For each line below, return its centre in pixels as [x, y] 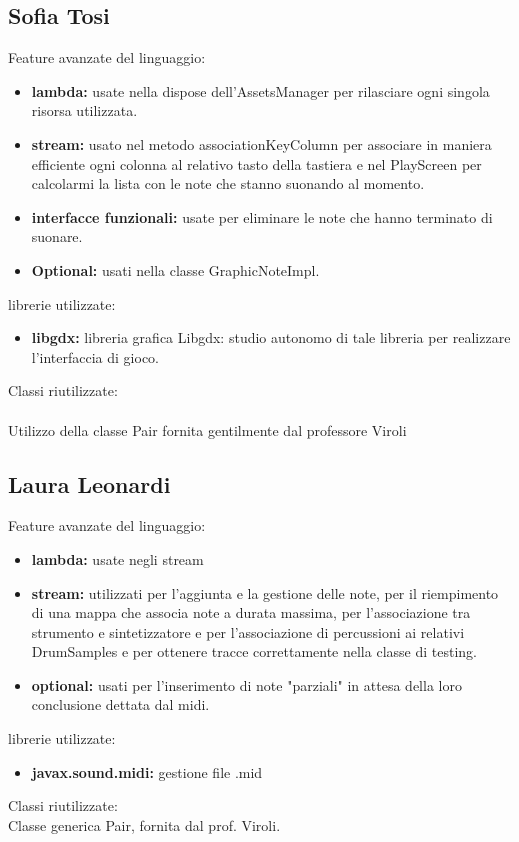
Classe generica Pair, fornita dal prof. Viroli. [144, 824]
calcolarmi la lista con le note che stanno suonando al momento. [228, 183]
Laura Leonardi [89, 483]
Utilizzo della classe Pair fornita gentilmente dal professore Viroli [207, 429]
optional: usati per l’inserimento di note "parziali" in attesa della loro [246, 684]
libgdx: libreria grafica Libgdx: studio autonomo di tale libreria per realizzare [271, 337]
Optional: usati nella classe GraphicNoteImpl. [175, 269]
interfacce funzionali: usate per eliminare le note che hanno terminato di [262, 216]
